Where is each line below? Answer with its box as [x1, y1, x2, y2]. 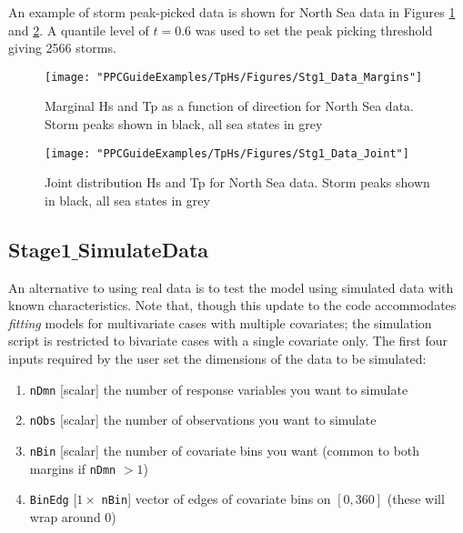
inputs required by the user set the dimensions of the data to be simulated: [8, 349, 427, 368]
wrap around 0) [29, 507, 116, 526]
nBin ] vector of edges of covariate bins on [101, 489, 331, 508]
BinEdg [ [29, 489, 77, 508]
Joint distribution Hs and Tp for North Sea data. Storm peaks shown [45, 173, 430, 192]
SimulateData [77, 235, 209, 263]
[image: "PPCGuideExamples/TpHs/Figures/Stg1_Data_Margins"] [45, 70, 423, 84]
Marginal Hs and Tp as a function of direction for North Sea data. [45, 96, 414, 116]
